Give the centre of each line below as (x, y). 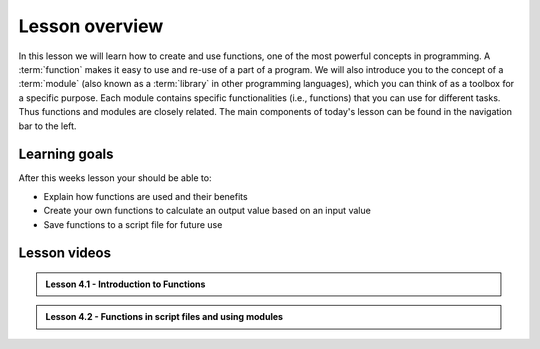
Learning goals (66, 154)
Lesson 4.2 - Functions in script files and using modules (164, 317)
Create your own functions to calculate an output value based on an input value (207, 211)
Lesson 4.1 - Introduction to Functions (125, 284)
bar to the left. (47, 126)
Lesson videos (65, 253)
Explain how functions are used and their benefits (146, 196)
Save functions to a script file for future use (133, 224)
